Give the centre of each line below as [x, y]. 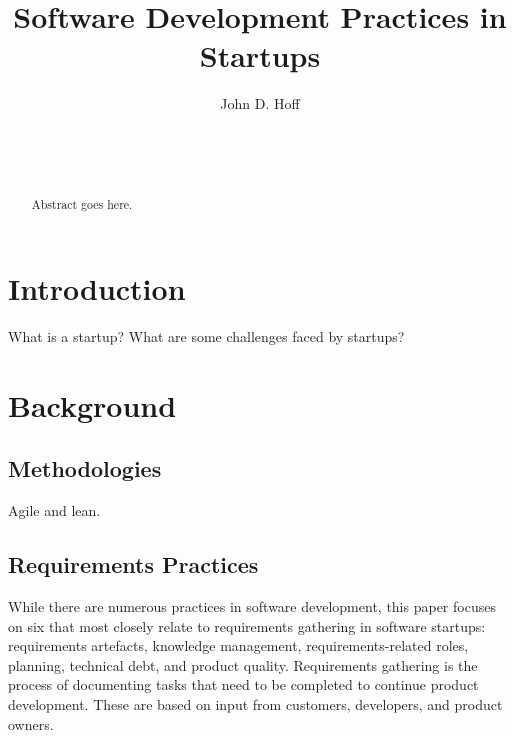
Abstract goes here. [82, 204]
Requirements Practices [133, 564]
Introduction [97, 288]
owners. [31, 723]
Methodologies [85, 468]
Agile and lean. [54, 510]
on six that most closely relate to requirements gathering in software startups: [247, 625]
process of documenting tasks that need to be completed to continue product [243, 684]
